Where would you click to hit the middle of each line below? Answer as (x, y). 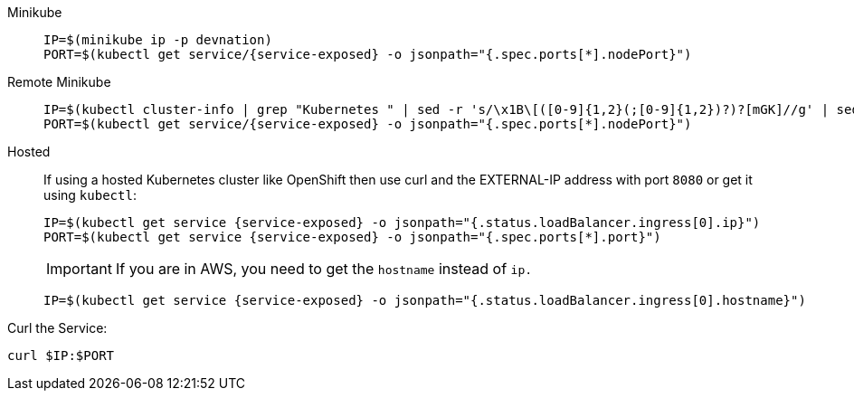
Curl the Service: (57, 328)
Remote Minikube (59, 82)
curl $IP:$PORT (61, 355)
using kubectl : (90, 195)
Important (79, 269)
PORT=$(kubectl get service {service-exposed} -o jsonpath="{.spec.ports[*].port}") (352, 237)
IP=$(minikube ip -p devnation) (158, 40)
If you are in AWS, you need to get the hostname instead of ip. (324, 269)
